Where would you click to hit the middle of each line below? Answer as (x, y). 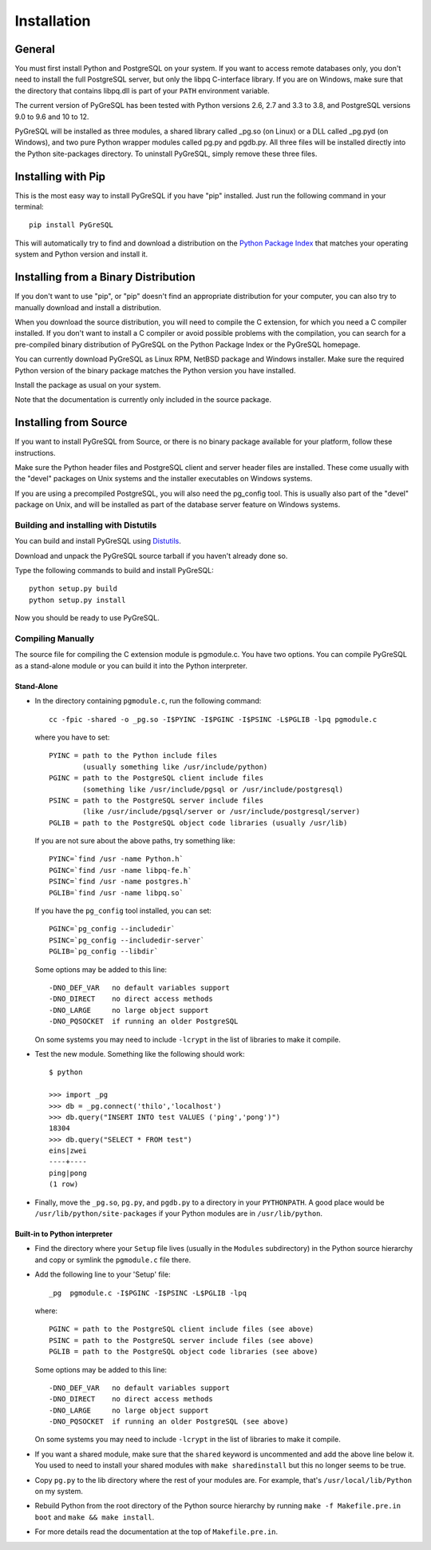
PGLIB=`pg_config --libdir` (104, 952)
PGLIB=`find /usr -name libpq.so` (116, 893)
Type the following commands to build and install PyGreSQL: (115, 571)
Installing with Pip (60, 176)
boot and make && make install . (95, 1517)
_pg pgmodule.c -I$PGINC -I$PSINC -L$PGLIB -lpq (148, 1293)
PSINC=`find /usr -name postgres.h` (121, 882)
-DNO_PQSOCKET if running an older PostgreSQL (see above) (169, 1422)
